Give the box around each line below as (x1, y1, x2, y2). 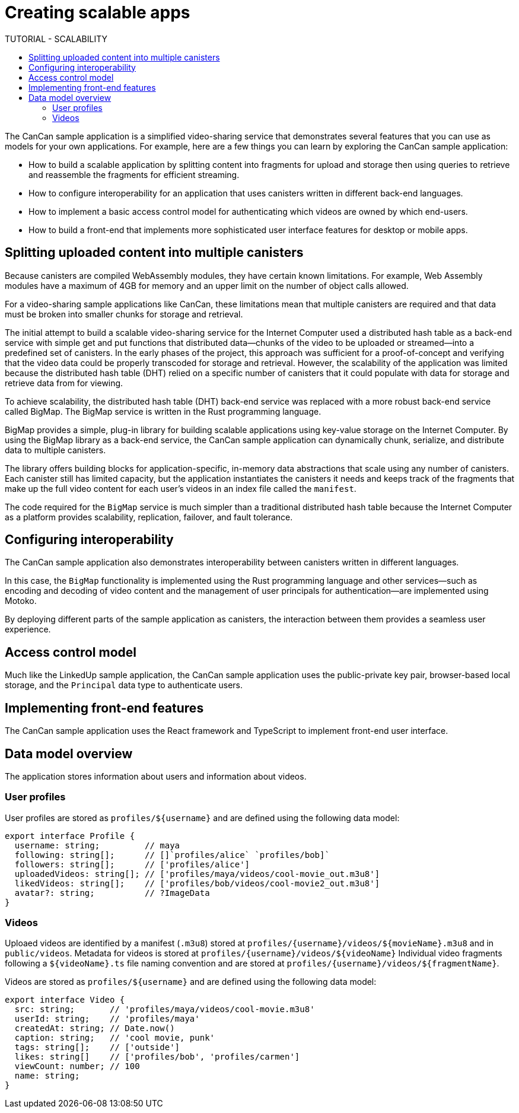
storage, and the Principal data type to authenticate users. (5, 680, 243, 691)
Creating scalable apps (5, 2, 190, 23)
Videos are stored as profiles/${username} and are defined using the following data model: (5, 977, 377, 987)
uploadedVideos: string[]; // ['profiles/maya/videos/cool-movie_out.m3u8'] (14, 869, 380, 879)
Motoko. (5, 596, 37, 606)
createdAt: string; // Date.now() (14, 1023, 175, 1033)
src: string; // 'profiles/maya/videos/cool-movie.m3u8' (14, 1004, 315, 1015)
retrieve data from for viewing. (5, 377, 123, 388)
